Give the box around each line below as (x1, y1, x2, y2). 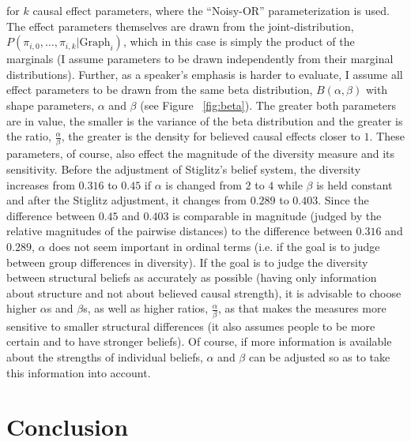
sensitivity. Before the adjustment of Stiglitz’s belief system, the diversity (6, 161, 361, 178)
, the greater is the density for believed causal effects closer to (61, 128, 360, 144)
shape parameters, (6, 96, 95, 113)
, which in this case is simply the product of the (123, 33, 355, 50)
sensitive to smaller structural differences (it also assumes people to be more (6, 317, 375, 334)
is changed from (165, 176, 242, 193)
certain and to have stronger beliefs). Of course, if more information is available (6, 333, 392, 350)
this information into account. (6, 364, 151, 380)
